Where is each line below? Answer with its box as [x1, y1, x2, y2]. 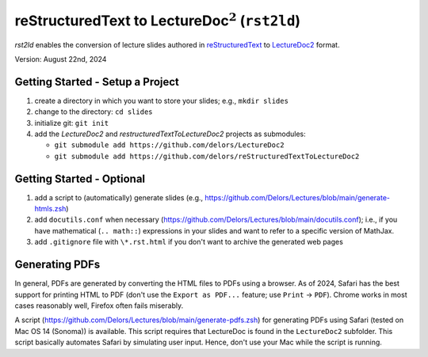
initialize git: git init [34, 118, 109, 127]
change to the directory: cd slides [34, 107, 154, 116]
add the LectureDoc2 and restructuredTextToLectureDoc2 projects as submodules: [34, 129, 307, 139]
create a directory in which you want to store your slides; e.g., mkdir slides [34, 96, 289, 105]
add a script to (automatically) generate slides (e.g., [34, 192, 204, 202]
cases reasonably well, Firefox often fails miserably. [14, 301, 184, 310]
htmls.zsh [34, 204, 67, 214]
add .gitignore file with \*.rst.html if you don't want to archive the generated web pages [34, 237, 344, 247]
